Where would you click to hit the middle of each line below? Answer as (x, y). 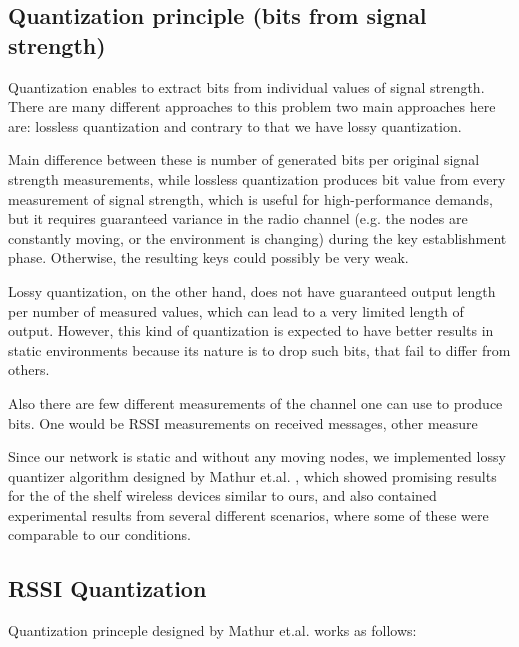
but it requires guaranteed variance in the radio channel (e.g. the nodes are (238, 218)
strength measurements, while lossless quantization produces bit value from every (257, 178)
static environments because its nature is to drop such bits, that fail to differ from (259, 349)
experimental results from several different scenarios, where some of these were (248, 514)
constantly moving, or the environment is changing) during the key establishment (257, 237)
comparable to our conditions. (99, 534)
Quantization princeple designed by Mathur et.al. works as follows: (212, 630)
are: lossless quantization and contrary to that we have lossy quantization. (235, 125)
